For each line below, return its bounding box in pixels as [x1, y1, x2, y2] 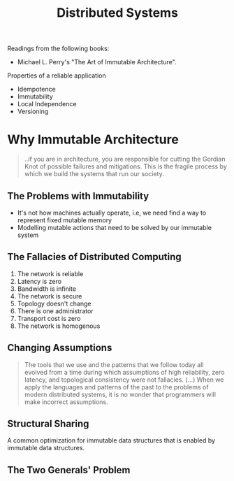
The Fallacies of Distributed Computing [7, 251, 182, 263]
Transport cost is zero [17, 314, 81, 322]
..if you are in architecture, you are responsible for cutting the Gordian [24, 155, 226, 164]
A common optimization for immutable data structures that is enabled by [7, 436, 215, 445]
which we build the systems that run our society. [24, 170, 164, 178]
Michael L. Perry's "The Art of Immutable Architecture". [17, 58, 177, 66]
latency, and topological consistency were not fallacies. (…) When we [24, 375, 224, 384]
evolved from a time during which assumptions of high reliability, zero [24, 368, 225, 376]
